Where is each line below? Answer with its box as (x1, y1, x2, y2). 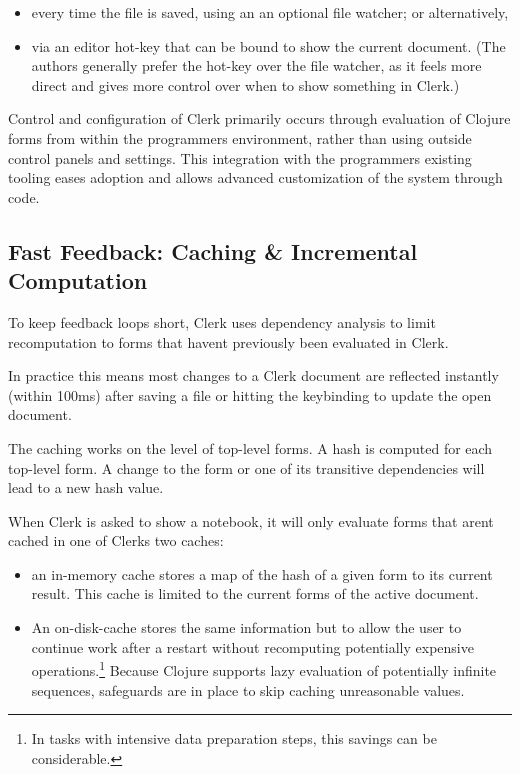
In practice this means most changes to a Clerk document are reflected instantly (8, 365, 499, 386)
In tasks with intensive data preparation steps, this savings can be (31, 728, 437, 749)
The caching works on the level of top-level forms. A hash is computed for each (8, 437, 493, 458)
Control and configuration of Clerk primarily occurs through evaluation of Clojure (8, 108, 511, 129)
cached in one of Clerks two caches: (8, 530, 224, 551)
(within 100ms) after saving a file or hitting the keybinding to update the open (8, 384, 492, 405)
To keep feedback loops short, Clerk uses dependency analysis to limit (8, 311, 436, 332)
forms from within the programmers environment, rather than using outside (8, 127, 472, 148)
